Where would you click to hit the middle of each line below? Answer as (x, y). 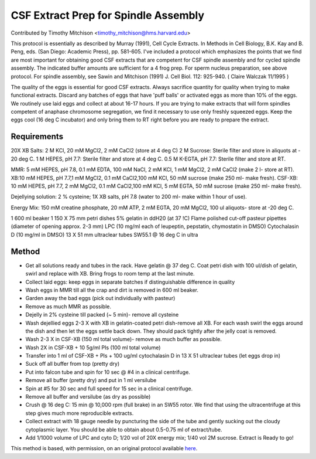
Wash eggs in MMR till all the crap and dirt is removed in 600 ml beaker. (112, 290)
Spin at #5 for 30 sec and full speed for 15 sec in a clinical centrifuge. (109, 388)
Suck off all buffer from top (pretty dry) (73, 364)
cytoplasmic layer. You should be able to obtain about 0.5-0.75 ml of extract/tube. (124, 429)
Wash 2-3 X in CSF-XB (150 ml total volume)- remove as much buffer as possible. (124, 339)
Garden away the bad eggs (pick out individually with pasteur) (100, 298)
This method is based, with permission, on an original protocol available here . (104, 448)
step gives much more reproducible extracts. (80, 413)
